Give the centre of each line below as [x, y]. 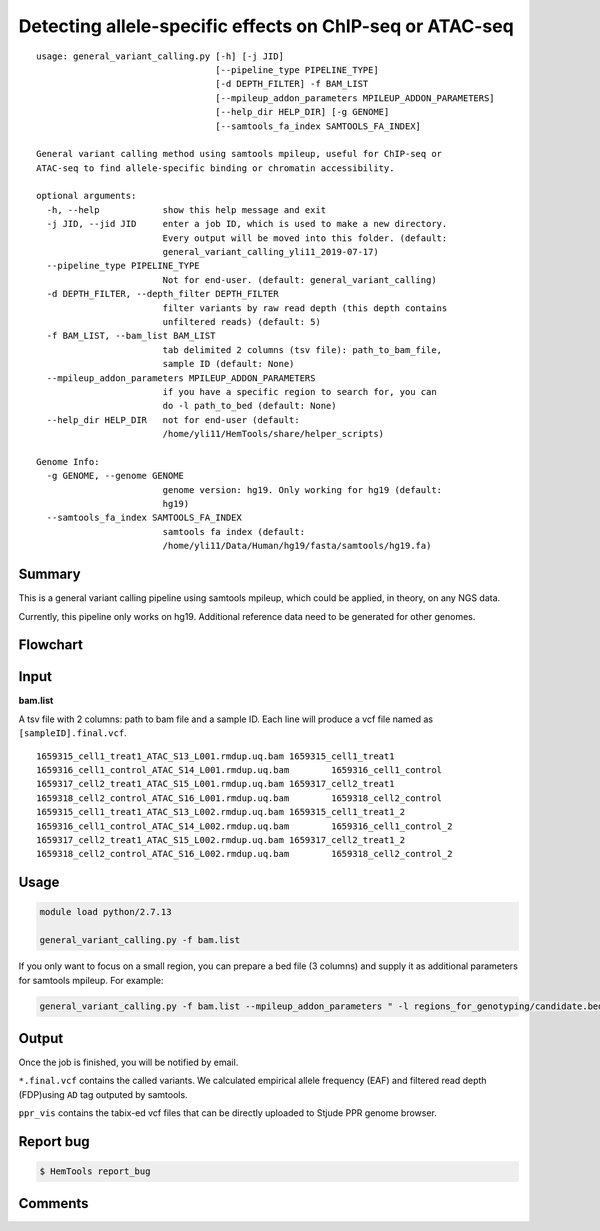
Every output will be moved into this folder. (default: [305, 238]
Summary [49, 574]
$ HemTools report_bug [95, 1171]
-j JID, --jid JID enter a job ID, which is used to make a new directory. [247, 224]
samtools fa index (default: [233, 531]
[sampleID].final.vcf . [72, 733]
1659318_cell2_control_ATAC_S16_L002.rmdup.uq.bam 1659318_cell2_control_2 [244, 854]
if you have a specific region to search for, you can [299, 391]
